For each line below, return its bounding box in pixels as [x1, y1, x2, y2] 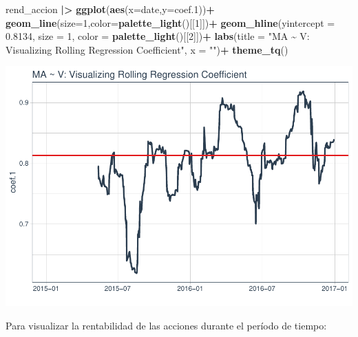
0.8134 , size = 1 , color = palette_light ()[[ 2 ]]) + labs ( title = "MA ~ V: [6, 29, 310, 43]
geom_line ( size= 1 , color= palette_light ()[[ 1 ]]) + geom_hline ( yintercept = [6, 15, 335, 30]
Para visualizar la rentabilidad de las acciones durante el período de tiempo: [6, 318, 327, 332]
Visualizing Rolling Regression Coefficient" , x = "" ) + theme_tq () [6, 42, 288, 56]
